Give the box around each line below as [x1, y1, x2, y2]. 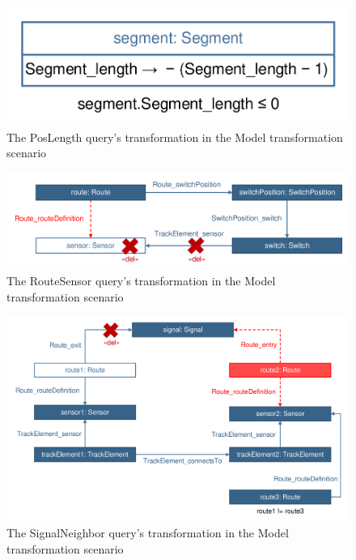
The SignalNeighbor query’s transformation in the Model [6, 524, 289, 541]
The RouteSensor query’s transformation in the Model [6, 272, 276, 289]
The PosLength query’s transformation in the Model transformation [6, 128, 343, 145]
